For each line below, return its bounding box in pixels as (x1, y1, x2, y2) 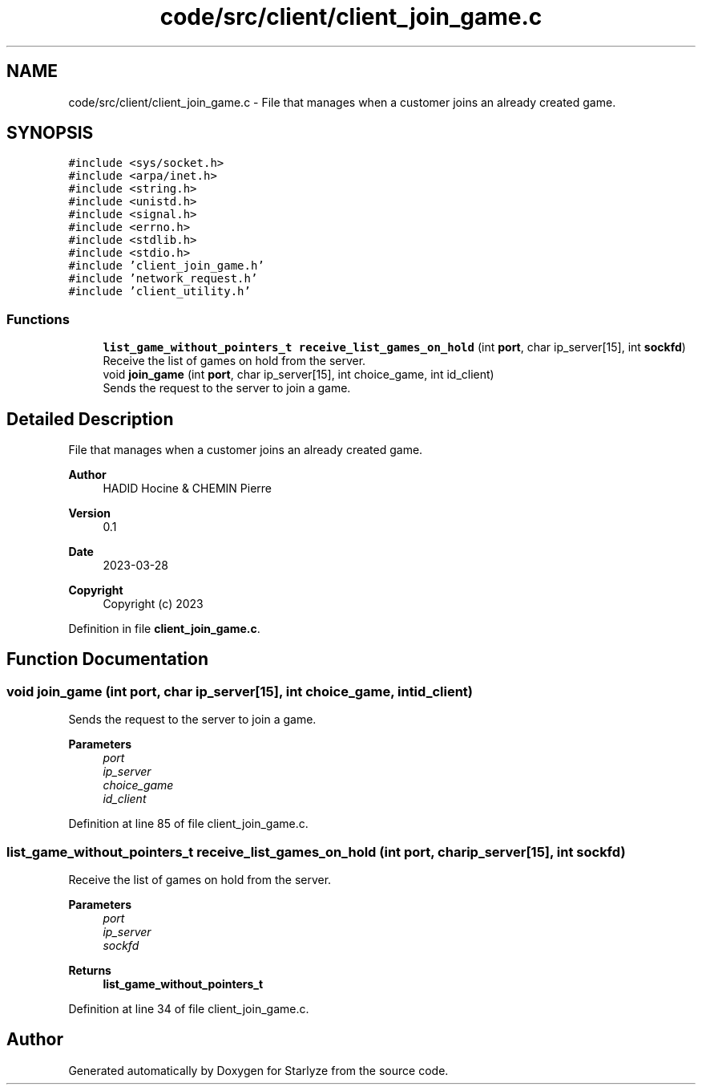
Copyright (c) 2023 (103, 597, 204, 611)
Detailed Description (6, 408, 174, 429)
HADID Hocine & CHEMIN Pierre (103, 481, 272, 496)
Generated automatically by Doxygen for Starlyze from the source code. (68, 1063, 449, 1077)
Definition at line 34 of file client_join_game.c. (68, 1002, 309, 1016)
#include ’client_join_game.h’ (68, 259, 264, 273)
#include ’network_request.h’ (68, 272, 258, 286)
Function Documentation (6, 649, 208, 670)
